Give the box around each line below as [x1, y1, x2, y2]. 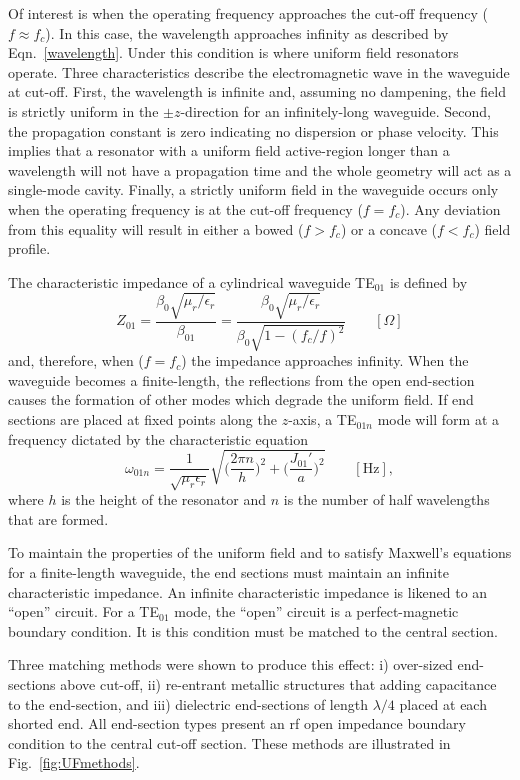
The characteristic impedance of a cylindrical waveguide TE [8, 271, 375, 292]
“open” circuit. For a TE [8, 601, 159, 622]
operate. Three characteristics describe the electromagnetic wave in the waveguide [8, 61, 510, 82]
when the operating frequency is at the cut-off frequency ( [8, 198, 363, 219]
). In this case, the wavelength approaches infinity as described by [45, 22, 449, 43]
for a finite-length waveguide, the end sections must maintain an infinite [8, 562, 449, 583]
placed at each [399, 693, 487, 714]
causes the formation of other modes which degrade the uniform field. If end [8, 389, 474, 410]
